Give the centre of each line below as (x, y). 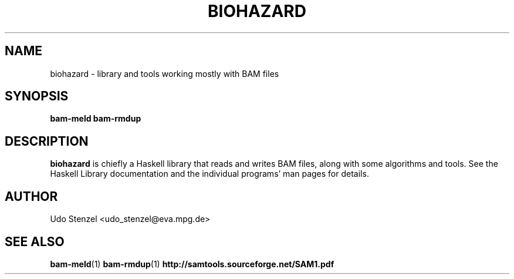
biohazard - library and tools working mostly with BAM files (165, 73)
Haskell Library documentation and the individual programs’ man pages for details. (209, 174)
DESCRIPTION (47, 141)
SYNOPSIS (37, 96)
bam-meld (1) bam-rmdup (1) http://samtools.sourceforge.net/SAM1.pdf (192, 264)
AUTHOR (31, 196)
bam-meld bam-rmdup (96, 119)
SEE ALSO (35, 241)
